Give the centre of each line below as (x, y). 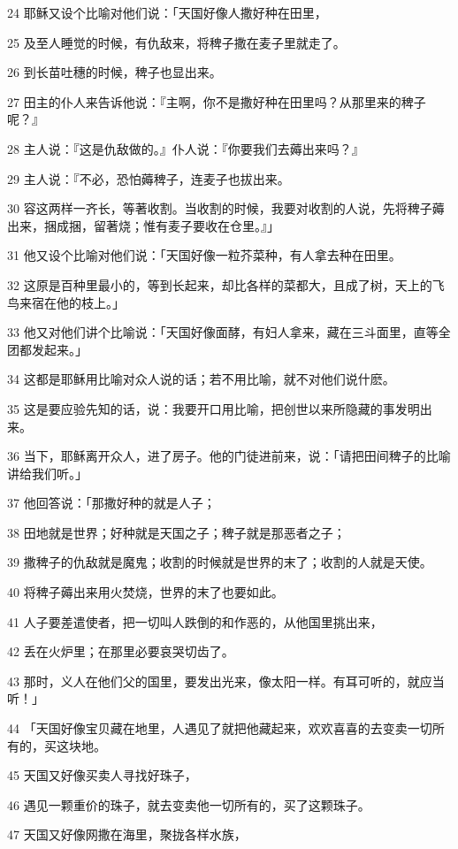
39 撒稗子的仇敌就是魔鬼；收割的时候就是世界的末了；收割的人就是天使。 (220, 562)
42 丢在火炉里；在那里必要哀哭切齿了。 (121, 651)
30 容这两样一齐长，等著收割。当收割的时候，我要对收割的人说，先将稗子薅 (226, 208)
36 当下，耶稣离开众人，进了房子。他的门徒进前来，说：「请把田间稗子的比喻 (229, 456)
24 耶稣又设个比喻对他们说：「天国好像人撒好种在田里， (167, 12)
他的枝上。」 (90, 302)
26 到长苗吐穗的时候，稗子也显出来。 (114, 72)
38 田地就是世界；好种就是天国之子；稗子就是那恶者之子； (176, 532)
